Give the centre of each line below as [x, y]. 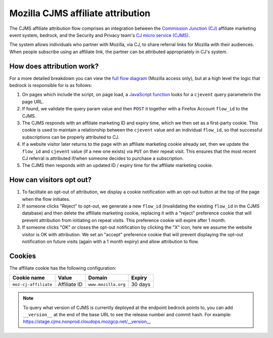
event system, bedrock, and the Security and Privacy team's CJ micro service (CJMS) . [100, 35]
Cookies [23, 256]
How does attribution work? [54, 66]
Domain [98, 278]
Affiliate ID [70, 284]
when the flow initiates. [46, 199]
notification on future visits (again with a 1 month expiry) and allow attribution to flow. [110, 241]
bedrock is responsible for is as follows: [51, 86]
